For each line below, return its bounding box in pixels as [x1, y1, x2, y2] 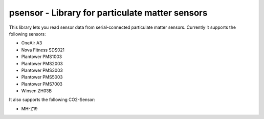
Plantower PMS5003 [21, 74, 63, 80]
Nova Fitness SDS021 [21, 47, 65, 53]
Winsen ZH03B [21, 88, 52, 94]
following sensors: [9, 31, 46, 37]
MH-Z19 [21, 105, 38, 112]
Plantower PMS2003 [21, 60, 63, 66]
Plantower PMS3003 [21, 67, 63, 73]
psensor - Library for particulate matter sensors [9, 7, 208, 18]
